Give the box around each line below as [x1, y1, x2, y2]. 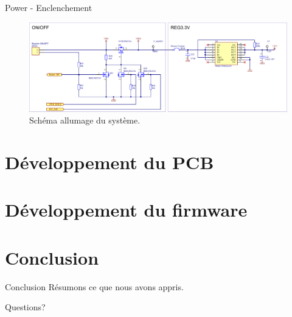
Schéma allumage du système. [29, 114, 141, 127]
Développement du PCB [5, 149, 214, 174]
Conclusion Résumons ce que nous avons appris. [5, 280, 184, 293]
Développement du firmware [5, 197, 248, 222]
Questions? [5, 301, 46, 313]
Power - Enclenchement [5, 1, 92, 13]
